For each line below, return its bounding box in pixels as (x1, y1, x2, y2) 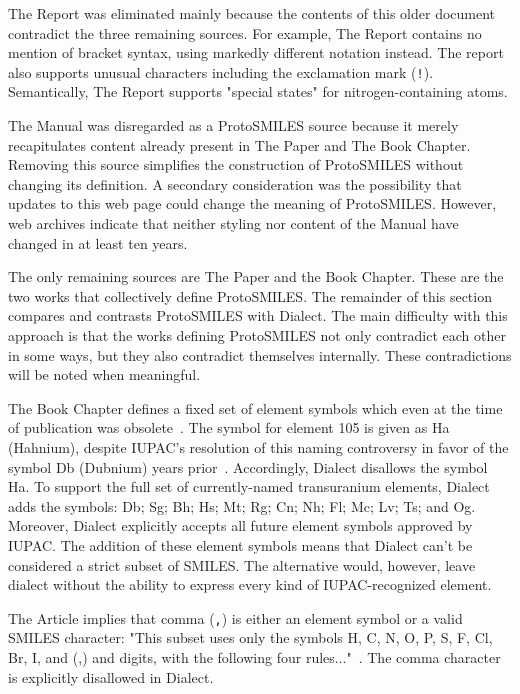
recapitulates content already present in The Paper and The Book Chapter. (8, 134, 471, 155)
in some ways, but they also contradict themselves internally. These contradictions (8, 344, 512, 365)
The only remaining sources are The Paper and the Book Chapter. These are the (8, 266, 504, 287)
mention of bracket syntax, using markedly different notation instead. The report (8, 42, 504, 63)
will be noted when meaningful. (8, 364, 201, 385)
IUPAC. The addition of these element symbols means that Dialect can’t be (8, 534, 473, 555)
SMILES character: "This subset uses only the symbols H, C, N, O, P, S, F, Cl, (8, 627, 493, 648)
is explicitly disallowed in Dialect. (8, 666, 214, 687)
